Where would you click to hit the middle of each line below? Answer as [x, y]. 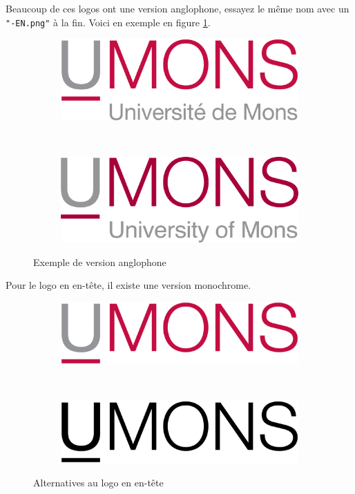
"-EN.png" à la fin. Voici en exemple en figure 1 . [108, 22]
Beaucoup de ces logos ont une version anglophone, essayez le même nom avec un [177, 8]
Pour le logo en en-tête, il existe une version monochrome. [128, 285]
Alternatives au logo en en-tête [98, 482]
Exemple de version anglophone [100, 262]
